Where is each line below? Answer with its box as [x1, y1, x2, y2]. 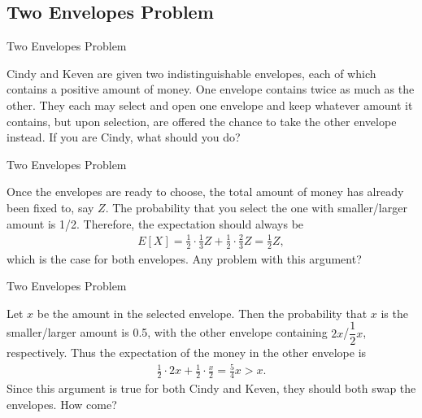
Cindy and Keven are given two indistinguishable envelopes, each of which [7, 64, 376, 81]
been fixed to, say [7, 198, 94, 216]
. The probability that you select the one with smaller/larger [105, 198, 407, 216]
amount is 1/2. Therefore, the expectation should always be [7, 215, 304, 232]
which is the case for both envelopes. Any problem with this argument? [7, 250, 362, 267]
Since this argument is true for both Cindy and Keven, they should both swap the [7, 380, 416, 397]
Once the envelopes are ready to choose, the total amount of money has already [7, 183, 404, 200]
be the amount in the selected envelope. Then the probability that [37, 304, 368, 321]
